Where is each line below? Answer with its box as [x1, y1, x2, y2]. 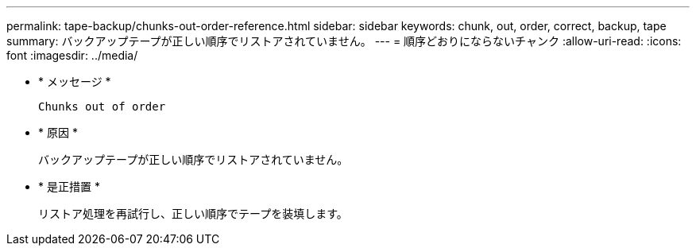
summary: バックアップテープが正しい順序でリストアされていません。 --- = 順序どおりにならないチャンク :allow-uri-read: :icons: [6, 34, 682, 48]
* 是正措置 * [38, 180, 100, 193]
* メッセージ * [38, 75, 111, 88]
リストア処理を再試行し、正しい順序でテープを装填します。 [38, 207, 348, 220]
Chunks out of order [38, 100, 166, 113]
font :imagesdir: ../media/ [6, 48, 138, 62]
